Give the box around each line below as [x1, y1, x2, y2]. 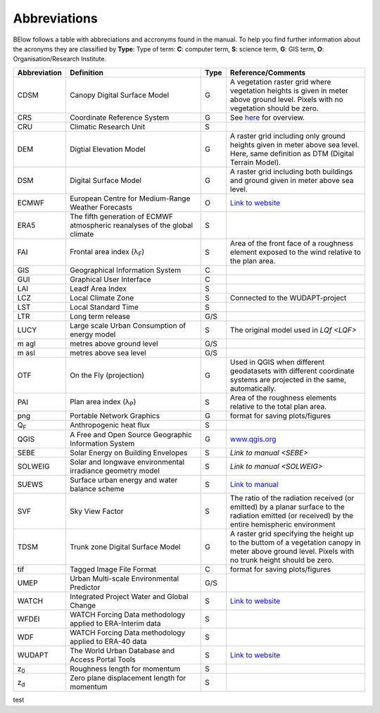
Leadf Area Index [69, 284, 127, 294]
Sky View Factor [69, 506, 124, 516]
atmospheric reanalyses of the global [69, 220, 194, 230]
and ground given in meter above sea [229, 175, 354, 185]
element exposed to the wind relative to [229, 247, 362, 257]
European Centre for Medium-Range [69, 194, 191, 203]
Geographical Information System [69, 265, 182, 275]
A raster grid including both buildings [229, 166, 353, 176]
